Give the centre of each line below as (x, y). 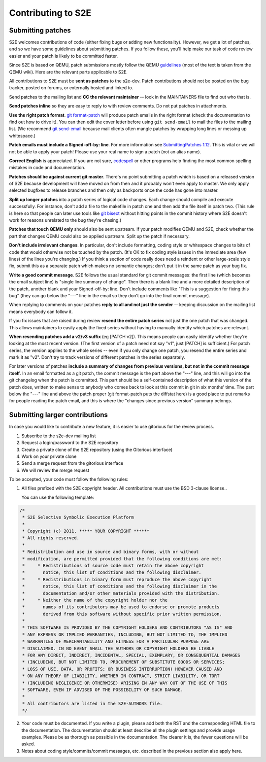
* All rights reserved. (51, 538)
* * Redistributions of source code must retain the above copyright (113, 565)
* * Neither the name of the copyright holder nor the (95, 600)
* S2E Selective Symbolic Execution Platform (78, 517)
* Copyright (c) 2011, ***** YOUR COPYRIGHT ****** (86, 531)
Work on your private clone (49, 456)
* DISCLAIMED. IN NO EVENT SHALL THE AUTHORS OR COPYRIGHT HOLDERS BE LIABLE (118, 648)
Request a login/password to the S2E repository (70, 443)
